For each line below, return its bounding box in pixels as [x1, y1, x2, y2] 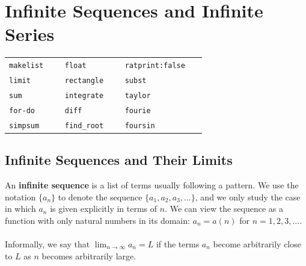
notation [5, 190, 36, 203]
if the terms [156, 238, 200, 250]
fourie [124, 106, 151, 115]
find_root [64, 121, 104, 130]
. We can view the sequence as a [165, 202, 284, 215]
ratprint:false [124, 61, 185, 70]
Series [5, 22, 55, 46]
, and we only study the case [195, 190, 301, 203]
